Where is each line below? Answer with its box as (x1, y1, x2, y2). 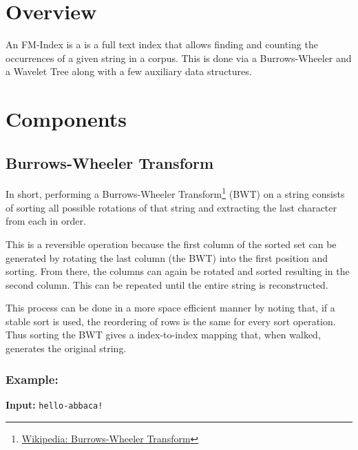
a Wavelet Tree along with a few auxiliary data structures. (6, 64, 252, 79)
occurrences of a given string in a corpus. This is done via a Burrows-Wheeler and (6, 50, 352, 65)
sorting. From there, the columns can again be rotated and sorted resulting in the (6, 264, 350, 278)
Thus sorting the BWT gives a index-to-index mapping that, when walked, (6, 327, 321, 342)
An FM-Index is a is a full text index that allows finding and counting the (6, 37, 318, 52)
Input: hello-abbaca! (6, 397, 103, 411)
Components (6, 105, 127, 133)
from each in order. (6, 214, 86, 228)
